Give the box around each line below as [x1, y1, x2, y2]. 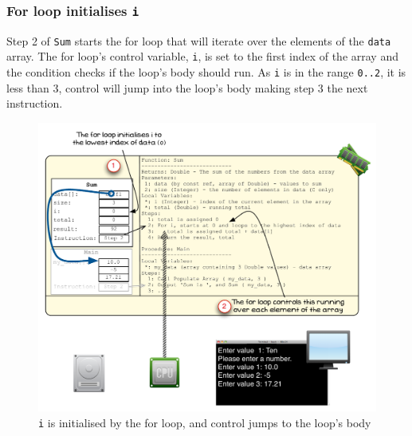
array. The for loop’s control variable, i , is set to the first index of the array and [6, 48, 398, 65]
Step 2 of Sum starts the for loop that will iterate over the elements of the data [6, 32, 391, 49]
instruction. [6, 95, 63, 112]
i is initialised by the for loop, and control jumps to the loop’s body [38, 414, 371, 430]
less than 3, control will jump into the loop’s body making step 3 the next [6, 79, 368, 96]
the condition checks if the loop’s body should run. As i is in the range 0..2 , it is [6, 64, 406, 81]
